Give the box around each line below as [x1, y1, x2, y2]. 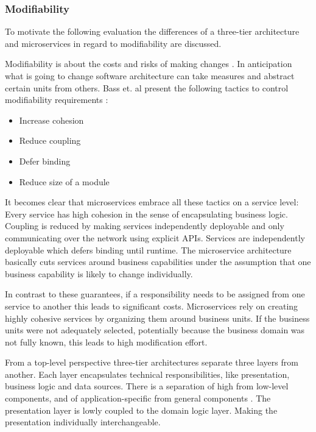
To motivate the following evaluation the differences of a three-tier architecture [5, 25, 300, 38]
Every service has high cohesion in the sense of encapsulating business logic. [5, 207, 288, 220]
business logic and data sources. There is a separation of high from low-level [5, 380, 289, 392]
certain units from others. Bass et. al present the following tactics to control [5, 81, 289, 94]
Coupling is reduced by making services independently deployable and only [5, 219, 284, 232]
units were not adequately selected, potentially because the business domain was [5, 324, 305, 336]
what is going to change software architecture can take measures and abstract [5, 69, 295, 82]
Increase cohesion [19, 113, 84, 126]
